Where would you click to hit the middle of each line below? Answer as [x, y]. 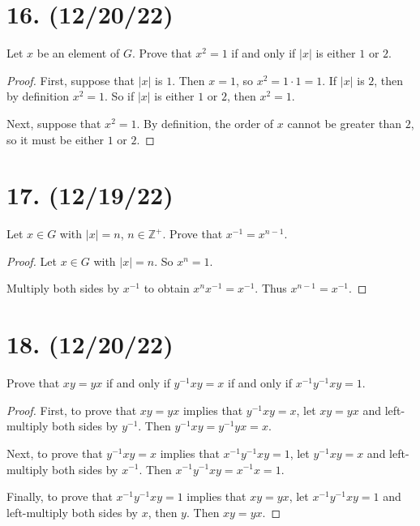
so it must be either [55, 139]
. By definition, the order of [205, 123]
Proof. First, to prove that [72, 410]
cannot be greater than [344, 123]
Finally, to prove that [60, 496]
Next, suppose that [54, 123]
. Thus [271, 288]
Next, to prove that [55, 453]
